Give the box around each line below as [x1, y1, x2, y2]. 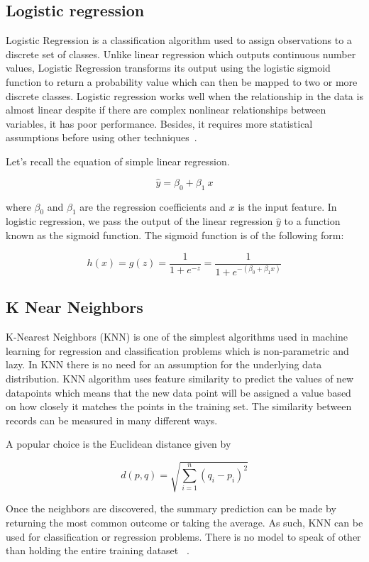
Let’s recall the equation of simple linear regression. [6, 153, 230, 168]
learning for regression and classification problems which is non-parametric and [6, 343, 349, 358]
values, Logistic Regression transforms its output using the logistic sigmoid [6, 60, 331, 75]
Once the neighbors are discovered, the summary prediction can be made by [6, 501, 336, 516]
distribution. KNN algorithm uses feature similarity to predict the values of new [6, 370, 354, 385]
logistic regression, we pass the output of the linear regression [6, 214, 273, 228]
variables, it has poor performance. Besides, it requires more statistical [6, 116, 313, 131]
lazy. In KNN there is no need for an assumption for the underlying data [6, 357, 322, 372]
